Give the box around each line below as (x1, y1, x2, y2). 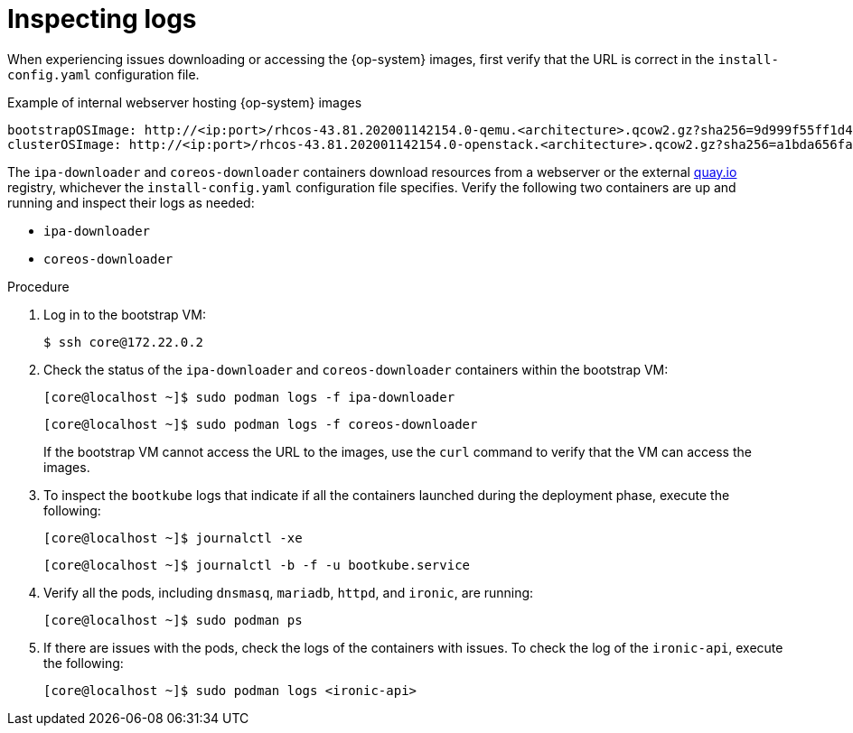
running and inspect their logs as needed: (7, 194, 255, 210)
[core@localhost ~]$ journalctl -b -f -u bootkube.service (43, 557, 471, 572)
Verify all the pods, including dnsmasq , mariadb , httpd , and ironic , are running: (43, 584, 534, 600)
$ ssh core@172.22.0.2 (43, 334, 204, 349)
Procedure (7, 278, 70, 294)
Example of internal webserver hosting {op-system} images (7, 94, 362, 110)
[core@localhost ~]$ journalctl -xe (43, 530, 303, 545)
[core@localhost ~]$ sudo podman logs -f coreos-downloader (43, 416, 478, 431)
